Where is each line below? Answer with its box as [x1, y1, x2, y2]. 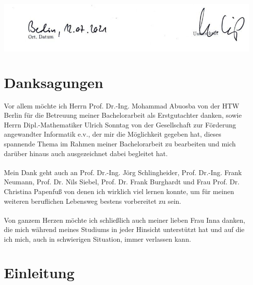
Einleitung [4, 262, 75, 282]
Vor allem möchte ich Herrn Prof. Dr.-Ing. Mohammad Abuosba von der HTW [4, 100, 239, 110]
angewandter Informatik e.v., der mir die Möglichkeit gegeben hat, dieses [4, 129, 221, 139]
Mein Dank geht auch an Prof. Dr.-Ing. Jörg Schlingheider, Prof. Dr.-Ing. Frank [4, 167, 242, 177]
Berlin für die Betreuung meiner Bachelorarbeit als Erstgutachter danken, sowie [4, 110, 242, 120]
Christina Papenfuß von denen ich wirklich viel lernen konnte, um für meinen [4, 186, 234, 196]
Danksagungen [4, 72, 104, 92]
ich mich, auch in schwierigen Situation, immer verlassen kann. [4, 233, 191, 244]
